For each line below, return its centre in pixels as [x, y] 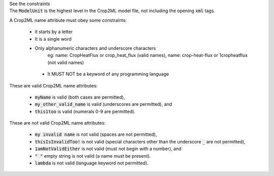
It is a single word [53, 39]
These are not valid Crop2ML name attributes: [58, 123]
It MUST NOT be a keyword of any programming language [108, 74]
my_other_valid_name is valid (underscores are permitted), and [104, 104]
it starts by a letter [54, 32]
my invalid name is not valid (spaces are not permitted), [96, 134]
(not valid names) [66, 62]
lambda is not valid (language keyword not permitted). [92, 163]
